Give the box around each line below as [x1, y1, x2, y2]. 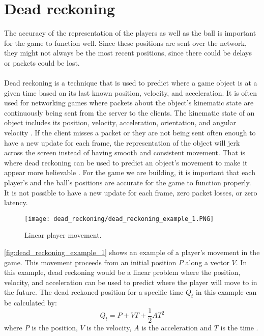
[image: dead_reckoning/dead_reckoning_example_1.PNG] [24, 215, 214, 222]
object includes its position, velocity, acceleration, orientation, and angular [4, 117, 237, 128]
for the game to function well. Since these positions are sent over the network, [4, 37, 247, 48]
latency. [4, 197, 28, 208]
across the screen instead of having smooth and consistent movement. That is [4, 147, 245, 158]
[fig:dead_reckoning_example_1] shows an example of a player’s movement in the [4, 247, 260, 258]
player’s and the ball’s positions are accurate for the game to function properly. [4, 177, 251, 188]
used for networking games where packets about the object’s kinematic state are [4, 97, 254, 108]
